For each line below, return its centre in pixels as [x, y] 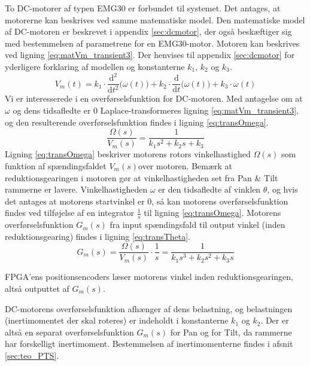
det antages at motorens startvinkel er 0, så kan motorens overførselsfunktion [147, 201]
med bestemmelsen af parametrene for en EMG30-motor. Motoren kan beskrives [152, 43]
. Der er [275, 320]
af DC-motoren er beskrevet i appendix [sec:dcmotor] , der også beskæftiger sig [148, 31]
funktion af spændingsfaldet [56, 165]
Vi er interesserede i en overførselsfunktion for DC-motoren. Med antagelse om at [154, 98]
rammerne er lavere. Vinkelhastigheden [76, 189]
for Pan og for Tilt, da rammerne [231, 332]
